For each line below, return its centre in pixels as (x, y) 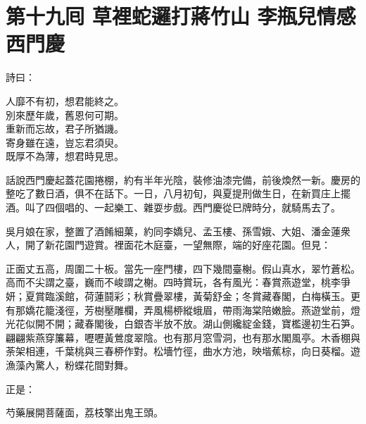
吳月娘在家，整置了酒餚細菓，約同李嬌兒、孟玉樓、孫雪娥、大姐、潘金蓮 (173, 231)
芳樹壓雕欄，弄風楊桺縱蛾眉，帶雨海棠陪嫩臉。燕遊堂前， (217, 310)
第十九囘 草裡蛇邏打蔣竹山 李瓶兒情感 (181, 16)
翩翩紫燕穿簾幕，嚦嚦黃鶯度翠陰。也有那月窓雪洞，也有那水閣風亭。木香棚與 (183, 337)
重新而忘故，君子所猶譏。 (65, 129)
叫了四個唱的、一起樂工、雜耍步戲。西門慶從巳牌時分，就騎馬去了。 (183, 207)
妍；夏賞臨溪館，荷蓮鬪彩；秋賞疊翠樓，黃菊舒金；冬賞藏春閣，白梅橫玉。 (178, 296)
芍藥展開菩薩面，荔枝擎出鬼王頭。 (84, 412)
